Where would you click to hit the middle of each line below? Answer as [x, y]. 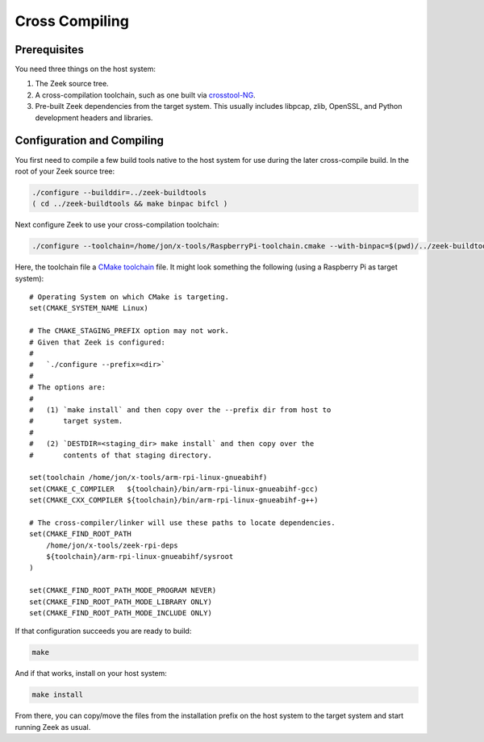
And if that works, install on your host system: [91, 673]
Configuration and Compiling [90, 141]
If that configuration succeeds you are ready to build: [103, 631]
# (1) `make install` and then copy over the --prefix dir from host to [180, 410]
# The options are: [68, 388]
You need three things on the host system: [86, 69]
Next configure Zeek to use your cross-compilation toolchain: [117, 225]
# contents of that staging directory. [121, 455]
